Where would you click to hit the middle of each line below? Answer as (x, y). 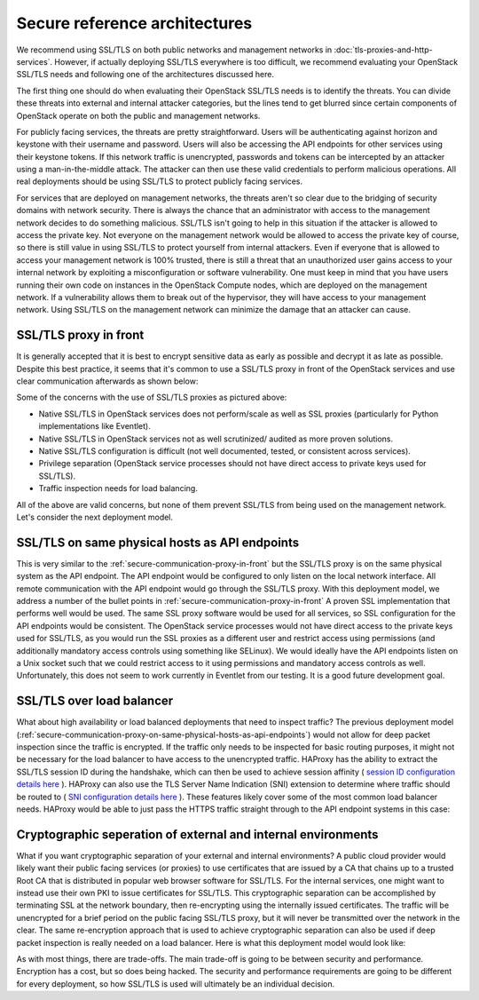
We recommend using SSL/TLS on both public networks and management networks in (174, 50)
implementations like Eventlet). (94, 426)
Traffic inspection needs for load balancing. (118, 488)
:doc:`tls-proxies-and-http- (384, 50)
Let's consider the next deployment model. (94, 517)
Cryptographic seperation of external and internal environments (197, 834)
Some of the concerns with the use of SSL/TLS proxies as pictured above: (152, 397)
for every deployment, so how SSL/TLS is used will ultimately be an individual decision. (176, 984)
